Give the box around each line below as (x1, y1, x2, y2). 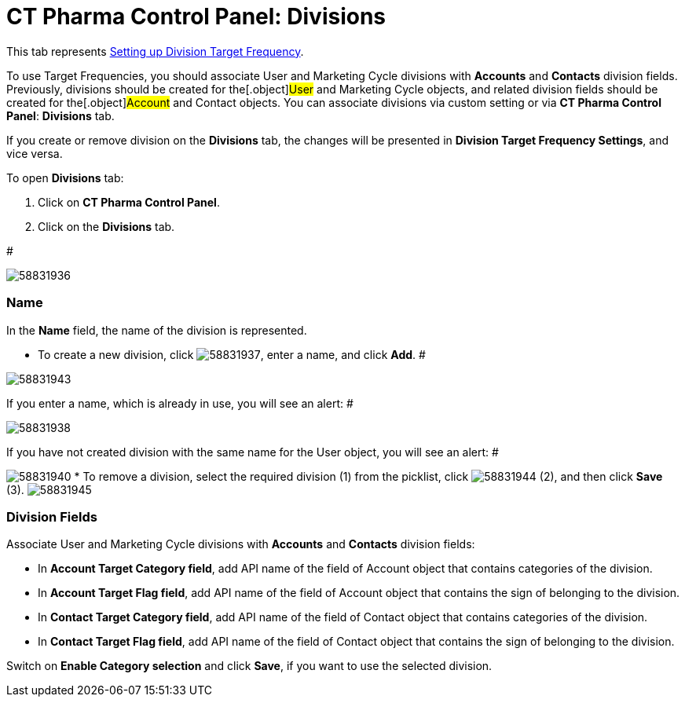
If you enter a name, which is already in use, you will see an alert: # (6, 396, 353, 410)
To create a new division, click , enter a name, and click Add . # (38, 347, 426, 361)
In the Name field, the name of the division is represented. (6, 323, 307, 337)
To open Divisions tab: (6, 170, 124, 185)
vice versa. (6, 146, 63, 160)
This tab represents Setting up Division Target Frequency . (6, 44, 304, 58)
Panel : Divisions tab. (6, 108, 115, 123)
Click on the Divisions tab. (38, 219, 175, 233)
